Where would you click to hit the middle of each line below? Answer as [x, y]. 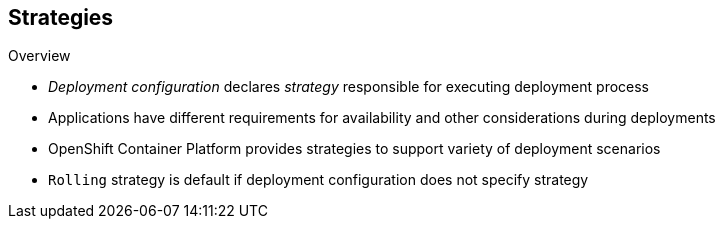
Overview [39, 56]
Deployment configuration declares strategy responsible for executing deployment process [349, 87]
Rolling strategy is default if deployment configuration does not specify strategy [318, 180]
